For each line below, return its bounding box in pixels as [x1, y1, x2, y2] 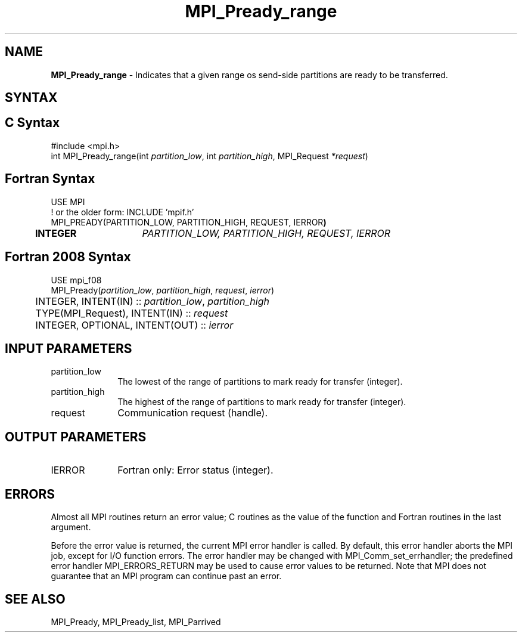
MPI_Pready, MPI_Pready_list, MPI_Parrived [51, 616, 221, 627]
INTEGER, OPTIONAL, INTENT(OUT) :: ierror [35, 318, 234, 331]
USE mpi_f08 [51, 274, 102, 285]
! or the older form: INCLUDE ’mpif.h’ [51, 206, 194, 217]
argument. [51, 522, 91, 533]
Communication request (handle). [117, 407, 268, 419]
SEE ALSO [5, 591, 66, 607]
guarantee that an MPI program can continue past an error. [51, 571, 282, 582]
